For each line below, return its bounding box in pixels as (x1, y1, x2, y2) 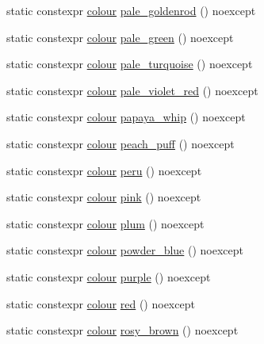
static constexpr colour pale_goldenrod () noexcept (6, 2, 256, 18)
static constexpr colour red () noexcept (6, 295, 195, 312)
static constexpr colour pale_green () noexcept (6, 29, 234, 45)
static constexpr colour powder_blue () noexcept (6, 242, 243, 258)
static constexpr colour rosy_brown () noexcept (6, 322, 239, 338)
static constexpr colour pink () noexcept (6, 189, 201, 205)
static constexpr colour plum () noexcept (6, 215, 205, 231)
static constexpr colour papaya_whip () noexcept (6, 109, 246, 125)
